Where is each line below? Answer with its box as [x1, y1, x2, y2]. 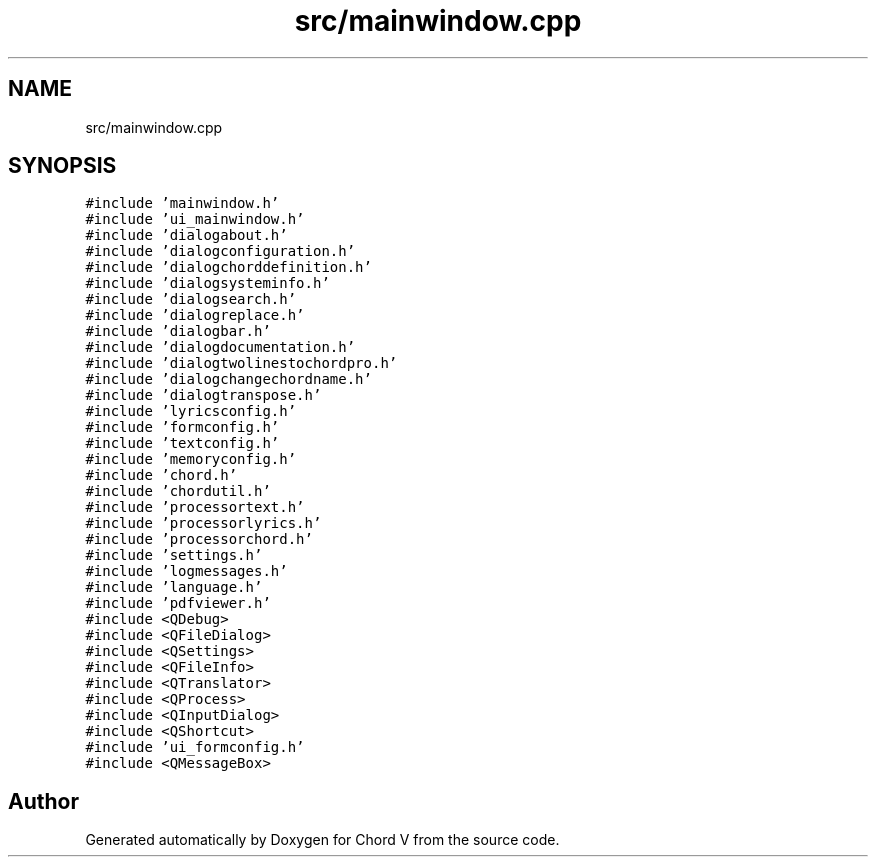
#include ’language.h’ [85, 579, 263, 596]
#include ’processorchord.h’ [85, 531, 313, 548]
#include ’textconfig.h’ [85, 435, 280, 452]
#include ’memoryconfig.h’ [85, 451, 297, 468]
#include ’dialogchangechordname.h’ [85, 371, 372, 388]
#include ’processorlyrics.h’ [85, 515, 322, 532]
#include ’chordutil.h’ [85, 483, 271, 500]
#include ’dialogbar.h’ [85, 323, 271, 340]
